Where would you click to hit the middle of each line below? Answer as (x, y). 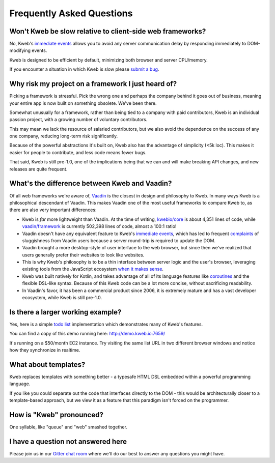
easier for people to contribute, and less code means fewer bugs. (78, 152)
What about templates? (47, 365)
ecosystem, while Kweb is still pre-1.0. (62, 298)
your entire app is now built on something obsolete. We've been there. (83, 103)
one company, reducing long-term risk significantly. (64, 136)
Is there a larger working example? (65, 312)
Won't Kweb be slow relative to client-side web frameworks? (108, 31)
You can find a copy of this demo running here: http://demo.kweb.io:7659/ (87, 334)
